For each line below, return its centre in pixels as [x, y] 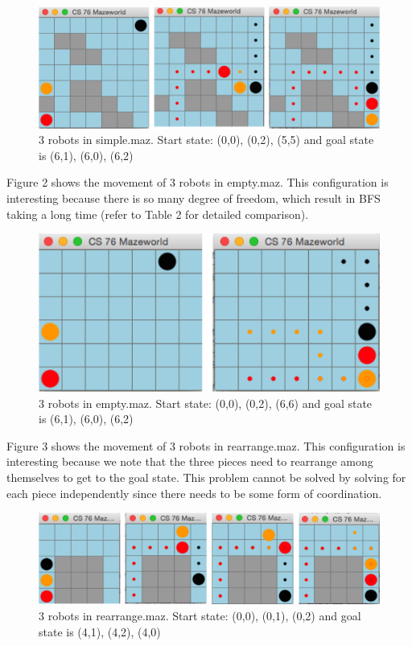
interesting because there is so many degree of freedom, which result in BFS [194, 198]
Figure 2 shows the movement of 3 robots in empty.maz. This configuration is [198, 182]
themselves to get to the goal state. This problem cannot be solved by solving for [206, 477]
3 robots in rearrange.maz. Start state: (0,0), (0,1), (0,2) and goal [200, 616]
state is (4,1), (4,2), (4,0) [100, 631]
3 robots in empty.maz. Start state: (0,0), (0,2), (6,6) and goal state [206, 403]
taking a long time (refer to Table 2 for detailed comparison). [158, 214]
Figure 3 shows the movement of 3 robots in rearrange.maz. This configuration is [206, 445]
